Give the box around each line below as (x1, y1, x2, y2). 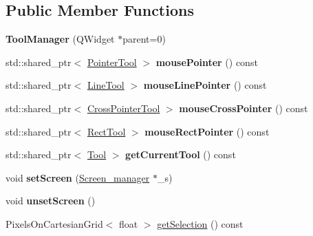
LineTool (87, 78, 125, 92)
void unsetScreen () (6, 193, 96, 208)
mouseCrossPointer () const (179, 100, 308, 115)
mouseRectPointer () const (144, 124, 270, 138)
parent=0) (122, 32, 166, 46)
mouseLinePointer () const (143, 78, 267, 92)
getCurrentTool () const (125, 147, 236, 162)
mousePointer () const (155, 54, 258, 69)
